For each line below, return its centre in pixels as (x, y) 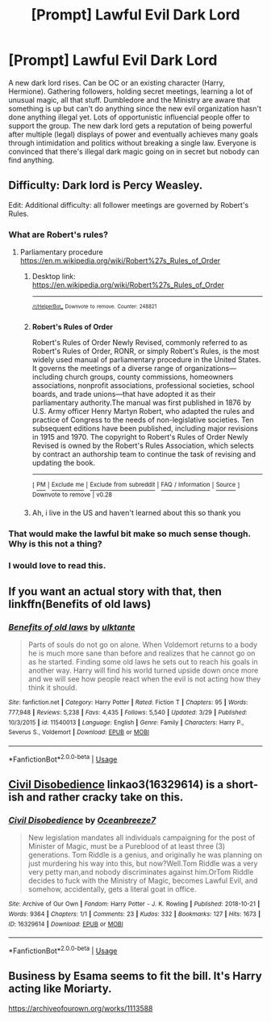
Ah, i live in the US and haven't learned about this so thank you (136, 513)
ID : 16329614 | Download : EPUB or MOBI (66, 924)
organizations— (210, 368)
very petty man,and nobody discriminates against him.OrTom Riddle (141, 872)
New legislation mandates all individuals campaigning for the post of (142, 837)
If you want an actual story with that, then (115, 592)
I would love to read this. (57, 565)
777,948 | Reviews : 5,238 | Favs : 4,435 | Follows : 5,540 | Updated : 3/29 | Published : (128, 713)
